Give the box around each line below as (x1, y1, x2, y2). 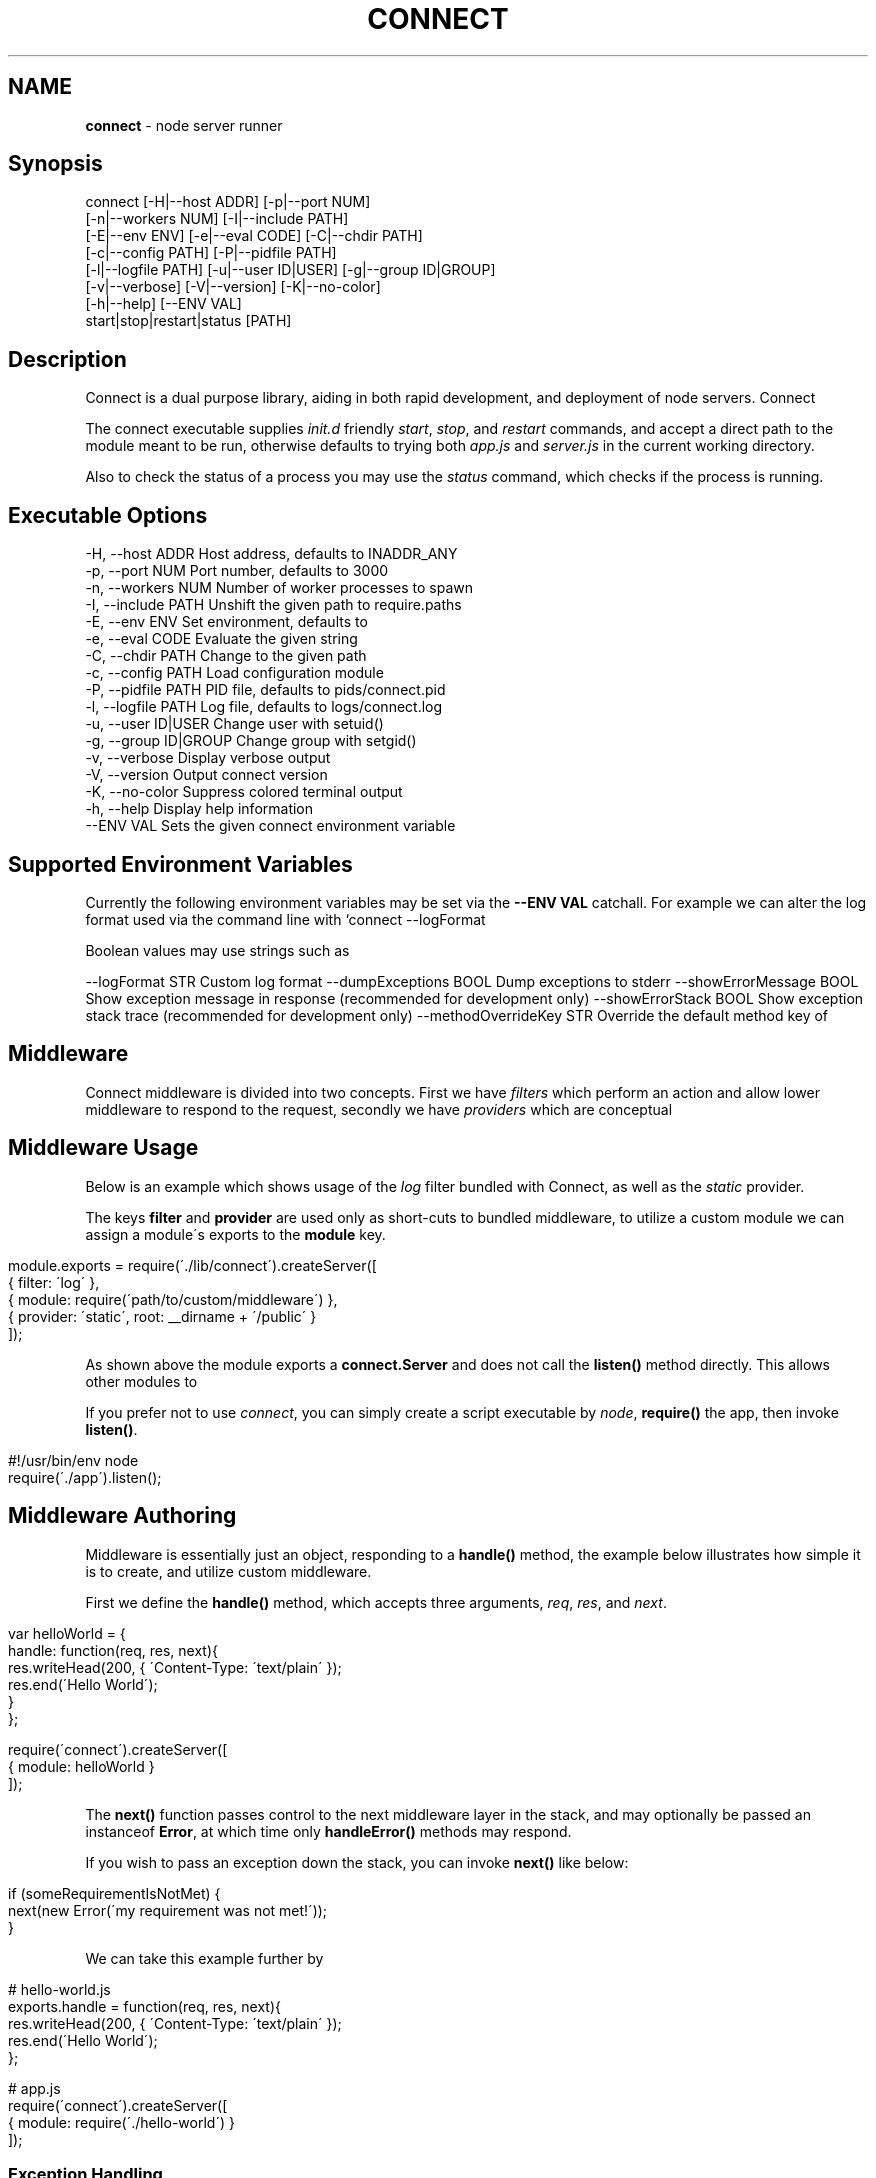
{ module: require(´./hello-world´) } (8, 2113, 235, 2131)
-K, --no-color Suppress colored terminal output (85, 783, 403, 801)
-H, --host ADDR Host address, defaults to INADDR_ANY (85, 545, 458, 563)
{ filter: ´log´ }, (8, 1273, 100, 1291)
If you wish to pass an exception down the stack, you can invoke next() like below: (85, 1853, 629, 1871)
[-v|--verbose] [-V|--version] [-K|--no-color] (85, 278, 381, 296)
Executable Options (8, 502, 208, 528)
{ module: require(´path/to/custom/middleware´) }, (8, 1290, 338, 1308)
